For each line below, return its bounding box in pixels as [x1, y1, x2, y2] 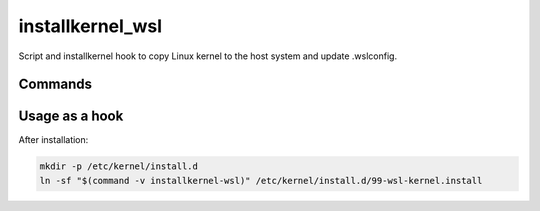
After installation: [18, 134, 89, 146]
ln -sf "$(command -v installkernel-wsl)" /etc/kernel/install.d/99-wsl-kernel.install [39, 175, 483, 186]
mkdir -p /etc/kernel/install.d [39, 161, 199, 172]
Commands [18, 76, 93, 93]
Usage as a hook [18, 108, 124, 125]
